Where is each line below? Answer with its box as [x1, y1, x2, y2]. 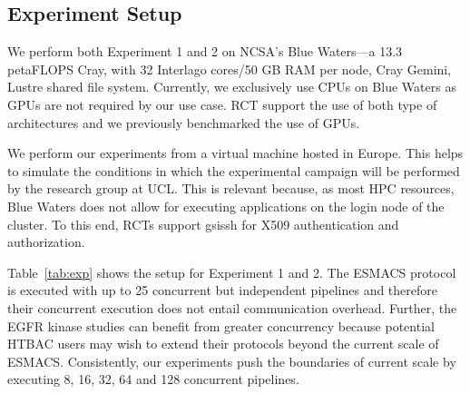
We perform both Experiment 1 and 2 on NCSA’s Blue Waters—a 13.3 [7, 42, 403, 61]
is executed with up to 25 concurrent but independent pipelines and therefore [7, 281, 438, 300]
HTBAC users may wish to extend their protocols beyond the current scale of [7, 334, 439, 353]
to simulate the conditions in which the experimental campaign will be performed [7, 161, 460, 180]
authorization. [7, 232, 85, 251]
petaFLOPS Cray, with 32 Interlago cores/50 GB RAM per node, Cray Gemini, [7, 59, 452, 78]
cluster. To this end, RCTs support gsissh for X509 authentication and [7, 214, 399, 233]
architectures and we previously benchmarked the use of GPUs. [7, 113, 360, 132]
